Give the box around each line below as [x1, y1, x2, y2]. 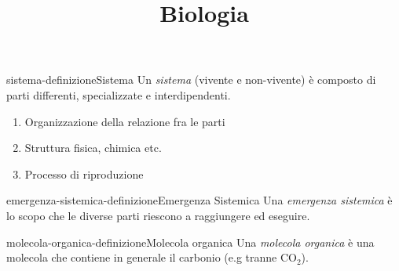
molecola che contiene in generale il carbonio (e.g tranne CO [6, 249, 297, 266]
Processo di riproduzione [24, 165, 144, 182]
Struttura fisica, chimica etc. [24, 139, 162, 156]
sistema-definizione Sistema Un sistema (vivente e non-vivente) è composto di [6, 71, 376, 88]
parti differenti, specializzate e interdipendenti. [6, 86, 231, 103]
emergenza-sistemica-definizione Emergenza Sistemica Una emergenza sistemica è [6, 192, 393, 208]
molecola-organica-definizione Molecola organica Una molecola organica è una [6, 233, 375, 250]
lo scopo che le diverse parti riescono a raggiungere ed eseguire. [6, 207, 310, 223]
